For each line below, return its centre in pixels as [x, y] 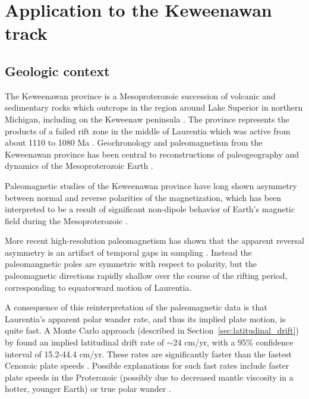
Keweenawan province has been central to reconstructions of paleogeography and [152, 154]
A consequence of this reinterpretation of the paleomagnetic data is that [136, 307]
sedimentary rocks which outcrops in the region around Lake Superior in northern [154, 107]
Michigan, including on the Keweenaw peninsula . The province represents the [147, 119]
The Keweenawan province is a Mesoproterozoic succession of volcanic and [140, 95]
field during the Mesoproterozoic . [66, 220]
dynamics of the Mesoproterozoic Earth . [79, 166]
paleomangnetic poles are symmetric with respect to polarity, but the [131, 264]
